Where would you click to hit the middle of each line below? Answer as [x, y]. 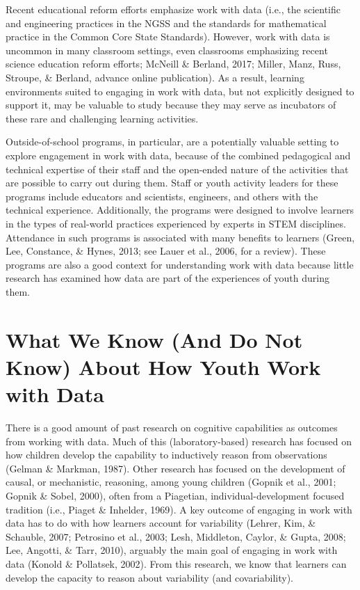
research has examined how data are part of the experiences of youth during [167, 278]
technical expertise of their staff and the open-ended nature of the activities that [177, 169]
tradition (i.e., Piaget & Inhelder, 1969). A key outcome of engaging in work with [179, 509]
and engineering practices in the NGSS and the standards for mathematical [166, 23]
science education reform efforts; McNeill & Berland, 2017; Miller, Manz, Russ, [173, 64]
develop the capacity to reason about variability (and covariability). [150, 577]
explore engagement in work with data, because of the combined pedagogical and [178, 155]
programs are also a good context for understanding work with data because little [180, 264]
